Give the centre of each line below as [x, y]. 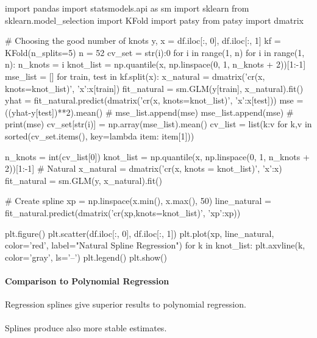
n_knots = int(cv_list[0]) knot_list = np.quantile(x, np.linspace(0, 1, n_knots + [157, 156]
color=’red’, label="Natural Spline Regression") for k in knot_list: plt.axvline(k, [155, 245]
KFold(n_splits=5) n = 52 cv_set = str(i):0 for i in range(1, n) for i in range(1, [155, 52]
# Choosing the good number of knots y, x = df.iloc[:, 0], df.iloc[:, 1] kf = [143, 40]
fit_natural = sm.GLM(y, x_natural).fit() [84, 180]
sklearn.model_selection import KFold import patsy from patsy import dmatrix [155, 20]
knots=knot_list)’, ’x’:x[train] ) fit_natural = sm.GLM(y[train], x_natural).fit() [154, 88]
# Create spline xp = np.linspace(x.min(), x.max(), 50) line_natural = [138, 201]
